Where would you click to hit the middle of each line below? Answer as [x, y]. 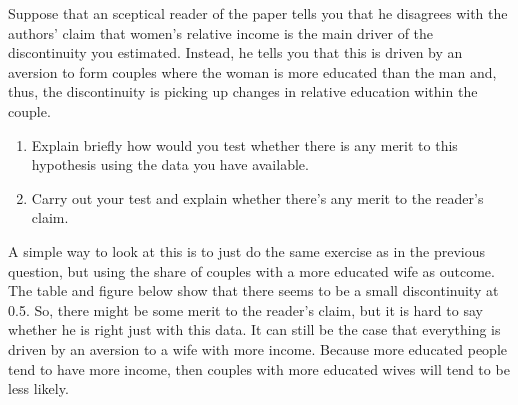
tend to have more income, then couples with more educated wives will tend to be [259, 368]
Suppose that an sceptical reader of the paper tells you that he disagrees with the [258, 13]
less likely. [38, 388]
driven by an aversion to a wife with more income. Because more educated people [257, 348]
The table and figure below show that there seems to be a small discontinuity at [253, 290]
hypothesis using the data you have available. [170, 164]
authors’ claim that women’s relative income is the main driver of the [221, 32]
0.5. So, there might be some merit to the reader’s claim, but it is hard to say [245, 309]
